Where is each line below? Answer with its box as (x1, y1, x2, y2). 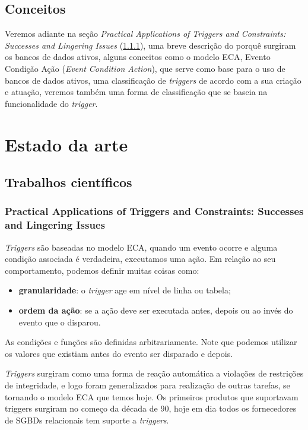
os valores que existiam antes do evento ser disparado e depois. (5, 347, 233, 359)
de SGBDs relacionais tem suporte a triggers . (5, 413, 169, 426)
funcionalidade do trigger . (5, 97, 98, 109)
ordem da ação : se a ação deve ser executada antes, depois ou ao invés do (18, 304, 293, 317)
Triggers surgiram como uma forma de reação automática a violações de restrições (5, 367, 304, 380)
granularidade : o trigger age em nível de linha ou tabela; (18, 284, 231, 296)
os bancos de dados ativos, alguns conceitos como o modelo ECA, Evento (5, 50, 271, 63)
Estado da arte (5, 132, 128, 156)
